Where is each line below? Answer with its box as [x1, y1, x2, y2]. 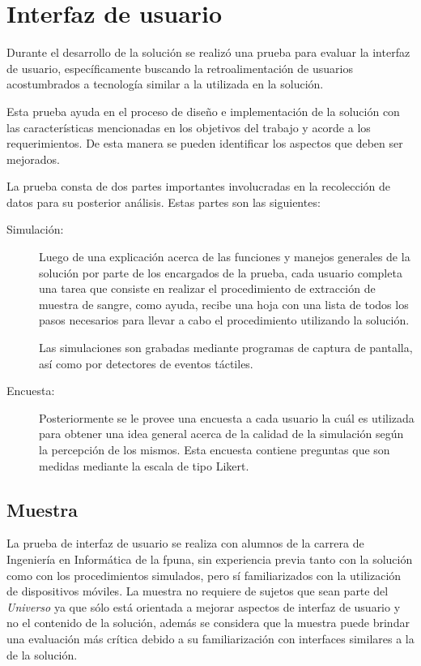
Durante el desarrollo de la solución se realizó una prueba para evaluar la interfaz [6, 44, 410, 61]
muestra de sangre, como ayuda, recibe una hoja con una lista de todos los [39, 295, 409, 312]
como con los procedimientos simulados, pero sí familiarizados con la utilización [6, 566, 402, 583]
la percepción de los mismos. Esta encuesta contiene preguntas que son [39, 441, 390, 458]
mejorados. [6, 150, 60, 167]
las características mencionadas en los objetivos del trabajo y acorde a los [6, 118, 371, 135]
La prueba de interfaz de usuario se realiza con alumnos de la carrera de [6, 535, 364, 552]
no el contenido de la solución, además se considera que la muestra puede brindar [6, 614, 410, 631]
